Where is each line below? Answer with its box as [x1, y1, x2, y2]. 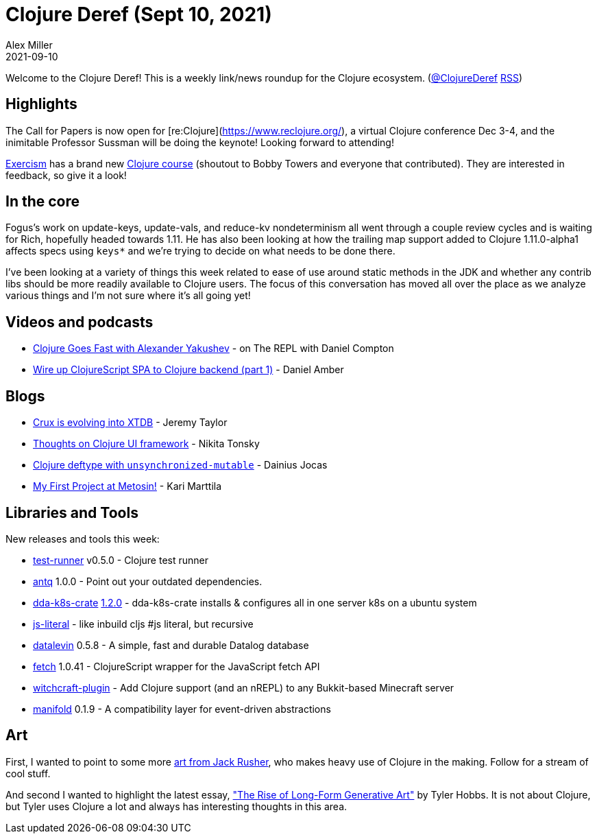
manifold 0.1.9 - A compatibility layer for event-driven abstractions [33, 702, 331, 715]
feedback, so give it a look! [5, 169, 127, 181]
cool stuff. [5, 767, 51, 779]
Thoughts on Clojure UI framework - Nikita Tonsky [33, 438, 260, 450]
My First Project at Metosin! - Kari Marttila [33, 480, 222, 493]
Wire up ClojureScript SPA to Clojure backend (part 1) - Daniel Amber [33, 364, 344, 376]
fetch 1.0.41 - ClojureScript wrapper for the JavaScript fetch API [33, 660, 320, 672]
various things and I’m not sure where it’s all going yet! [5, 289, 251, 302]
